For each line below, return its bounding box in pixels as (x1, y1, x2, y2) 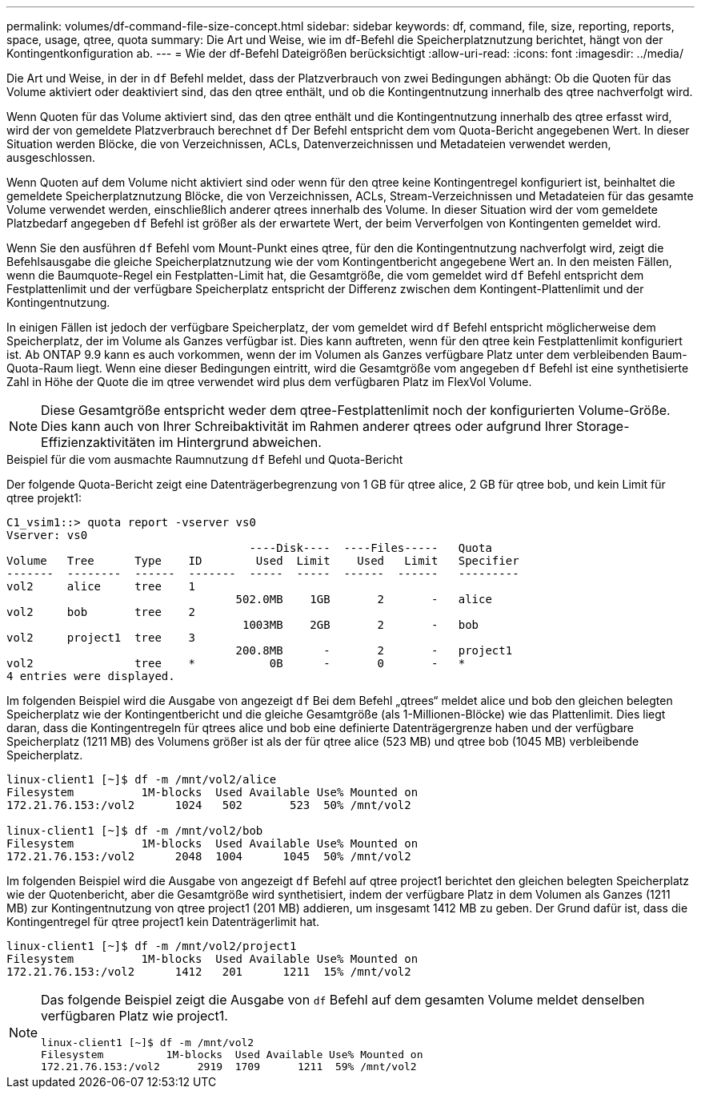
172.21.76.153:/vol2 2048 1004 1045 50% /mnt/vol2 (6, 850, 411, 863)
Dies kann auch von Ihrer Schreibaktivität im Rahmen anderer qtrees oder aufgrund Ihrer (41, 418, 573, 434)
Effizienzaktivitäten (41, 434, 155, 450)
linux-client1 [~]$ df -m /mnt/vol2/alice (6, 773, 277, 786)
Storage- (576, 418, 630, 434)
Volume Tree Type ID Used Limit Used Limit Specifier (6, 554, 519, 567)
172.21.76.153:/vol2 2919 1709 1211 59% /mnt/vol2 (41, 1061, 417, 1073)
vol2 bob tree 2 (6, 606, 196, 618)
